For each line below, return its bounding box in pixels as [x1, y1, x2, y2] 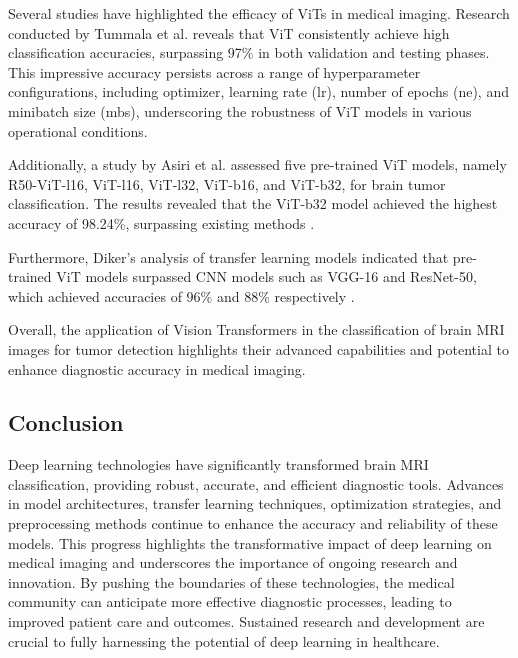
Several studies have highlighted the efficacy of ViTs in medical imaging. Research [8, 3, 510, 23]
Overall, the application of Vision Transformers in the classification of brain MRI [8, 319, 505, 340]
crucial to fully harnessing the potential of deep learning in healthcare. [8, 630, 440, 651]
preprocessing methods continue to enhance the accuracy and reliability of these [8, 513, 498, 534]
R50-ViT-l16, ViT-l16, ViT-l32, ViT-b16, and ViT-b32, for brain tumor [8, 173, 446, 194]
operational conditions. [8, 120, 148, 141]
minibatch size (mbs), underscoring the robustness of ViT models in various [8, 100, 472, 121]
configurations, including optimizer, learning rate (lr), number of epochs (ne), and [8, 81, 509, 102]
